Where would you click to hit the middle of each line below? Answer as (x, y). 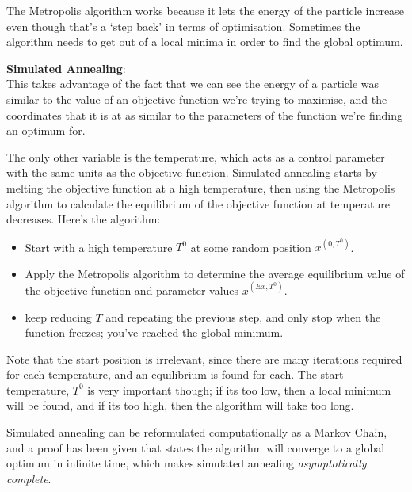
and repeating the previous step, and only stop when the (243, 317)
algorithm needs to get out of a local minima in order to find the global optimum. (205, 42)
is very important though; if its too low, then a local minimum (239, 389)
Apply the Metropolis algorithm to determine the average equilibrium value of (215, 273)
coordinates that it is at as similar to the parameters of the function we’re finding (204, 114)
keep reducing (58, 317)
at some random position (251, 247)
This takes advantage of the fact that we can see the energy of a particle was (193, 84)
